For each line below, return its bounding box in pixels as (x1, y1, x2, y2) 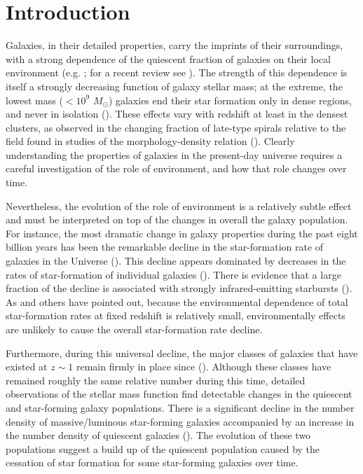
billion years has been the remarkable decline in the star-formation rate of (6, 239, 324, 254)
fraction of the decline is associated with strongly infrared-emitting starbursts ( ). (6, 281, 352, 295)
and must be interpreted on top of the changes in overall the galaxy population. (6, 212, 348, 227)
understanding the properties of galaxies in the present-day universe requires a (6, 147, 343, 162)
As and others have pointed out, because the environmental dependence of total (6, 294, 348, 309)
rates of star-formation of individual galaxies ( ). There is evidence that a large (6, 267, 341, 281)
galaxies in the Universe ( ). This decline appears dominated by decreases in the (6, 253, 346, 268)
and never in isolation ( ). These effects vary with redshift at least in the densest (6, 106, 348, 121)
